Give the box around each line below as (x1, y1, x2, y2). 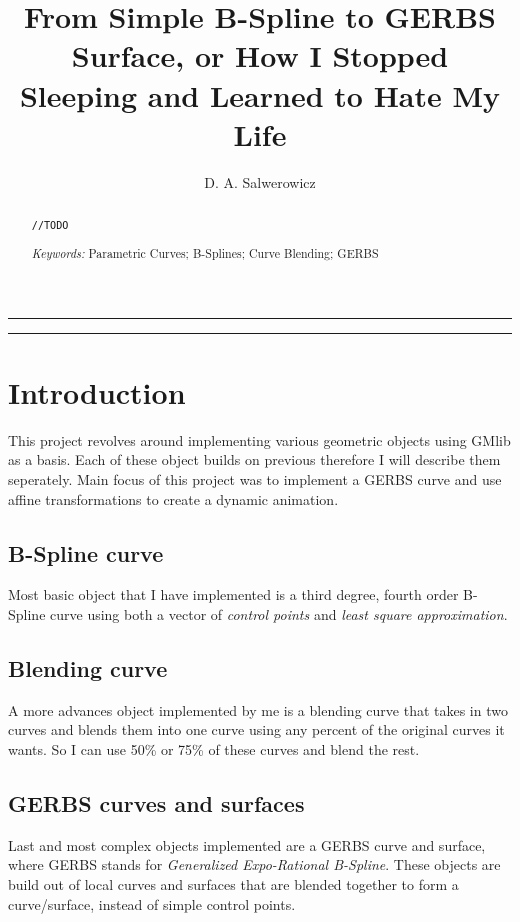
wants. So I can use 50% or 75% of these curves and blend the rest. (8, 739, 420, 760)
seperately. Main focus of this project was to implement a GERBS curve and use (8, 469, 502, 490)
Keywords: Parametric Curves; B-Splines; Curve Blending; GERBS (31, 245, 379, 262)
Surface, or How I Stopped (71, 35, 449, 76)
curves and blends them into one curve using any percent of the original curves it (8, 719, 505, 740)
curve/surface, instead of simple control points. (8, 893, 296, 914)
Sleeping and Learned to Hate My (19, 74, 501, 115)
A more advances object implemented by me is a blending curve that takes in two (8, 699, 508, 720)
